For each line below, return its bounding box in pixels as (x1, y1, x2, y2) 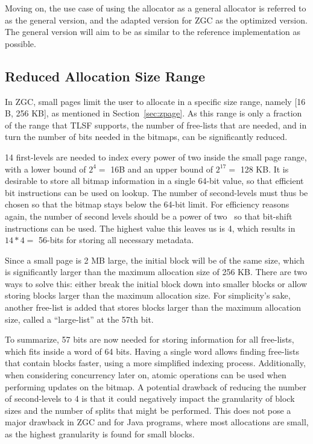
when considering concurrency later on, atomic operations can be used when (5, 369, 286, 381)
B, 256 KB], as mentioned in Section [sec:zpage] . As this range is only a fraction (5, 107, 302, 119)
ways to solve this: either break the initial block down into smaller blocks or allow (5, 277, 308, 290)
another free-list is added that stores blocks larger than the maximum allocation (5, 301, 301, 314)
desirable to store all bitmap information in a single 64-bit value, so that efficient (5, 174, 304, 187)
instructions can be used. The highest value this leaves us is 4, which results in (5, 221, 296, 234)
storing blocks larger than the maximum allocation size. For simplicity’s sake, (5, 289, 291, 302)
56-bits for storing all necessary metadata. (38, 233, 194, 246)
